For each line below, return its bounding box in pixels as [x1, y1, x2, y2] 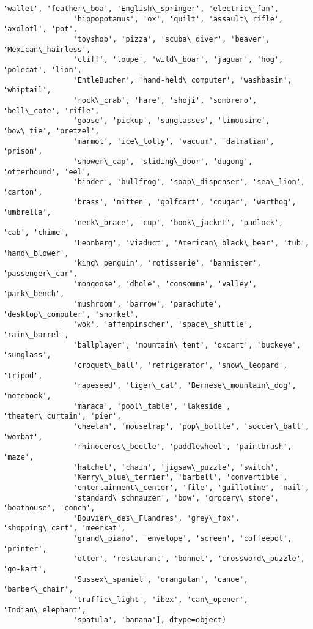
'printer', [3, 544, 47, 553]
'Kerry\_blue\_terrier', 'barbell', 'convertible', [73, 473, 288, 482]
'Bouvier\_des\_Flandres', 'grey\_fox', [73, 513, 240, 523]
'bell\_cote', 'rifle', [3, 106, 100, 115]
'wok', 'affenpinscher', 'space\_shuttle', [73, 320, 253, 329]
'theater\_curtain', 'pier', [3, 412, 122, 421]
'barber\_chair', [3, 585, 73, 594]
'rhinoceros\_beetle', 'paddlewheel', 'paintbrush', [73, 442, 292, 452]
